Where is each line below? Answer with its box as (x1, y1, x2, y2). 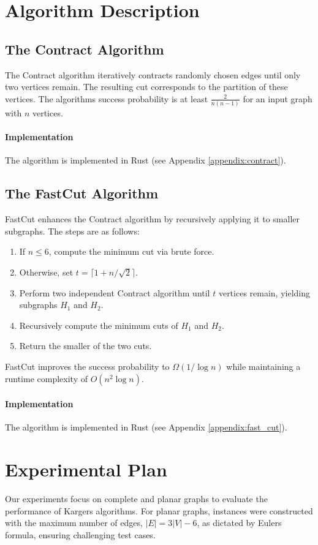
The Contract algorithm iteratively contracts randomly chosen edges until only (5, 68, 301, 81)
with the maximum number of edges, (5, 516, 143, 529)
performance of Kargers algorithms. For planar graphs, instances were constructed (5, 504, 313, 517)
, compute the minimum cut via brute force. (48, 245, 214, 258)
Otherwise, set (19, 266, 74, 279)
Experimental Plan (5, 457, 167, 482)
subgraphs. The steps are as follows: (5, 224, 140, 237)
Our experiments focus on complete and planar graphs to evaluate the (5, 492, 268, 505)
